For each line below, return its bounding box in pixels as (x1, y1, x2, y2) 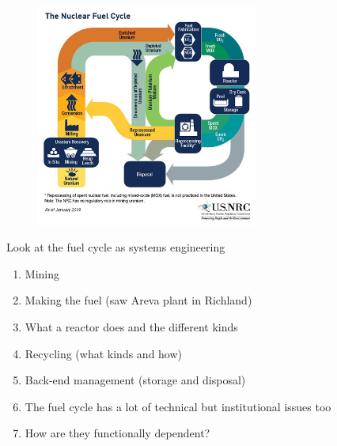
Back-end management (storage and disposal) (25, 372, 246, 388)
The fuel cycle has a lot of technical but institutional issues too (25, 398, 331, 414)
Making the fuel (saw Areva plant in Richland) (25, 292, 252, 308)
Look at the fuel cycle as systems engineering (6, 239, 225, 255)
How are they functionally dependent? (25, 425, 210, 441)
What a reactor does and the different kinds (25, 319, 238, 335)
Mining (25, 265, 59, 282)
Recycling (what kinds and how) (25, 345, 183, 361)
